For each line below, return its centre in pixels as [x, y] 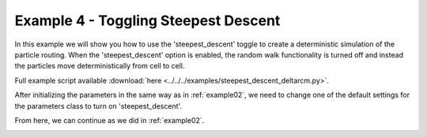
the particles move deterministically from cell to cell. [100, 66]
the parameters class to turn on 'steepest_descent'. [98, 106]
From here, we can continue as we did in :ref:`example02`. [110, 120]
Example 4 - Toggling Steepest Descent [147, 20]
